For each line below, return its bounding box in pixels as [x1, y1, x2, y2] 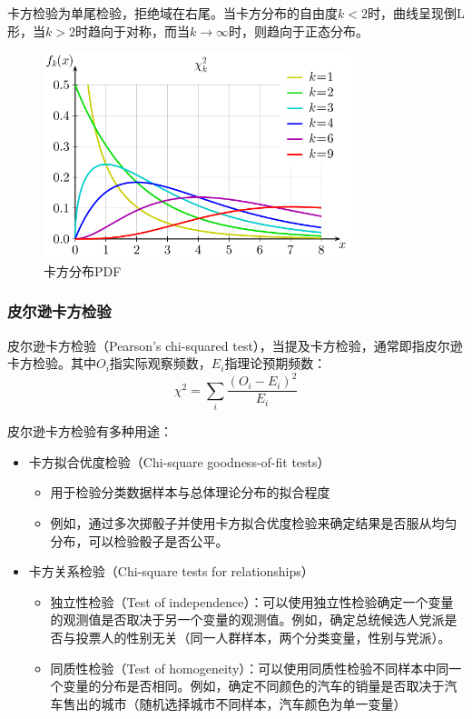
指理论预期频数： [224, 354, 327, 373]
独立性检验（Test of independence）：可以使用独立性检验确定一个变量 [50, 592, 454, 611]
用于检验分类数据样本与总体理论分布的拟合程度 [50, 483, 330, 502]
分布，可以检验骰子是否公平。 [50, 531, 229, 550]
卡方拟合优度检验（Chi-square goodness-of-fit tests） [28, 452, 330, 471]
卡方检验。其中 [7, 354, 96, 373]
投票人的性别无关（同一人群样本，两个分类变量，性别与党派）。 [75, 627, 451, 646]
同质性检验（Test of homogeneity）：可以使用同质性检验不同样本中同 [50, 658, 449, 677]
